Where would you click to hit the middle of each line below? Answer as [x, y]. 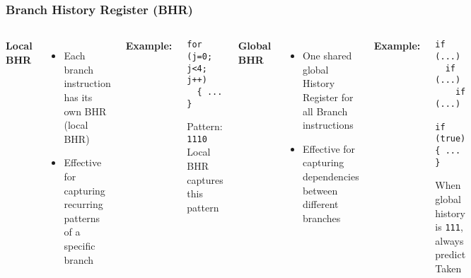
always [449, 240]
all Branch [325, 111]
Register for [328, 97]
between [320, 190]
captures [205, 179]
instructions [328, 125]
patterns [82, 218]
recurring [83, 204]
